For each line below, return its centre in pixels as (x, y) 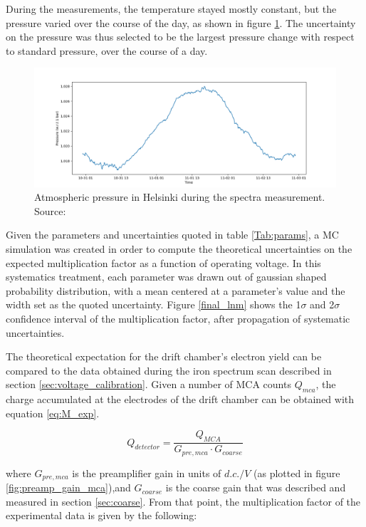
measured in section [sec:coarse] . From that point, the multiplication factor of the (183, 501)
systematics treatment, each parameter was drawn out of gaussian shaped (166, 277)
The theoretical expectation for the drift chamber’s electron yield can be (164, 356)
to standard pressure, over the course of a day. (107, 50)
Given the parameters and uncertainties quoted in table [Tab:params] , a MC (172, 235)
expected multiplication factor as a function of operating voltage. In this (163, 262)
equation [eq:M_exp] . (53, 413)
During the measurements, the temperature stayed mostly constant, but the (171, 9)
